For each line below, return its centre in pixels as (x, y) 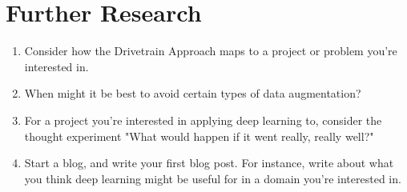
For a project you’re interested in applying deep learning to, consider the (203, 120)
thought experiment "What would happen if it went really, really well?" (199, 136)
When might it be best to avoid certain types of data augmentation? (193, 93)
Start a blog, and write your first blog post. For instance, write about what (209, 163)
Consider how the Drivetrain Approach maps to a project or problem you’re (211, 51)
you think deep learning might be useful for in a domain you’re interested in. (213, 178)
